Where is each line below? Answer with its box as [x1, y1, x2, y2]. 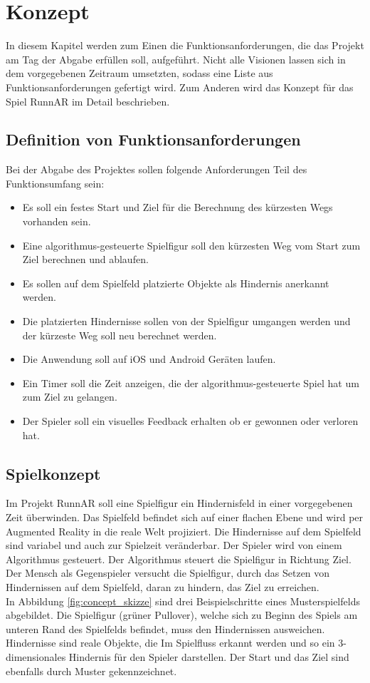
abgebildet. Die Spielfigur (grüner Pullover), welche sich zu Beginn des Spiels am [6, 607, 358, 622]
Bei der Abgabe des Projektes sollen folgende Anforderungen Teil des [6, 162, 307, 177]
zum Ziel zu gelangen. [22, 389, 117, 404]
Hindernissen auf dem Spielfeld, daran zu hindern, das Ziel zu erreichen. [6, 579, 319, 594]
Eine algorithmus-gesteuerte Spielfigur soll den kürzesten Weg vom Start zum [22, 237, 361, 252]
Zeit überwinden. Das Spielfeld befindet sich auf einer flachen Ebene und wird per [6, 510, 364, 524]
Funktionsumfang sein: [6, 175, 105, 190]
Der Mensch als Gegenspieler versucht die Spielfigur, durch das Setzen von [6, 565, 330, 580]
